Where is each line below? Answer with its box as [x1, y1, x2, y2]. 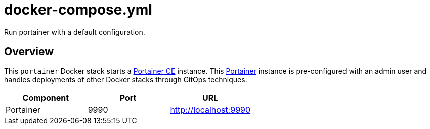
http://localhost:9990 [170, 104, 251, 115]
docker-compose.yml [4, 1, 152, 18]
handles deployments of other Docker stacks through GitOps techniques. [4, 75, 247, 84]
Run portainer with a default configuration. [4, 27, 145, 36]
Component [22, 92, 69, 103]
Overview [4, 45, 54, 58]
